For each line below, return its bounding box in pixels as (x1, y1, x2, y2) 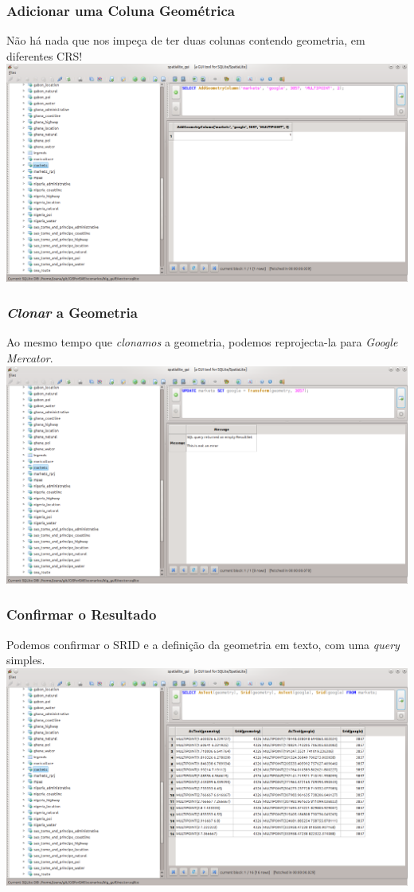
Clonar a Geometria (6, 303, 138, 323)
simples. (6, 651, 45, 668)
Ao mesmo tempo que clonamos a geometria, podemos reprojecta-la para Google (6, 334, 398, 350)
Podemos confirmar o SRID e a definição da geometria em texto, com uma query (6, 636, 400, 652)
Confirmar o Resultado (6, 604, 157, 624)
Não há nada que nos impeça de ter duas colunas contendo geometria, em (6, 32, 365, 49)
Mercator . (6, 349, 53, 366)
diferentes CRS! (6, 47, 83, 64)
